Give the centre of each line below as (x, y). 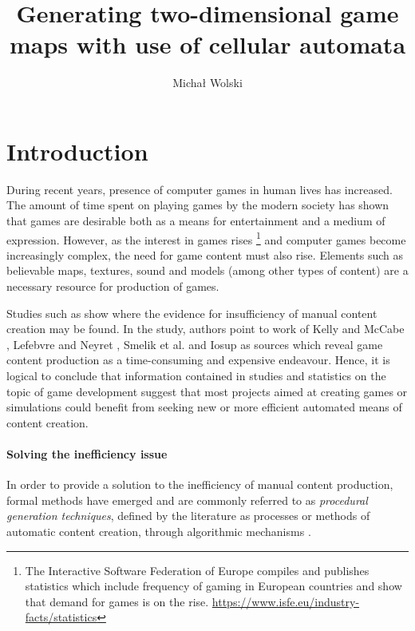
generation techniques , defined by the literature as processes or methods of (188, 516)
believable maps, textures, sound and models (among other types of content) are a (207, 270)
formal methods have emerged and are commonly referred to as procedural (187, 500)
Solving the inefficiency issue (87, 454)
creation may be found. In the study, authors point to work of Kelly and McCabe (206, 329)
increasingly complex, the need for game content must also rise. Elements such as (205, 254)
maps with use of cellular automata (207, 44)
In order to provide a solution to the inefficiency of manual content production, (200, 484)
